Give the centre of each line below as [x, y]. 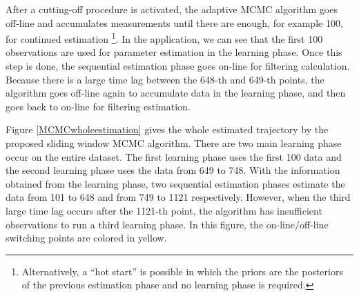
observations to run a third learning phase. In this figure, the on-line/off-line [167, 224]
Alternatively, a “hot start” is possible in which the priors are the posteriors [182, 271]
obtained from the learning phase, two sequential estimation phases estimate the [175, 183]
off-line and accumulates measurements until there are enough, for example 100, [174, 22]
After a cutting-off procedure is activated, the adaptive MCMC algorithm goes [172, 9]
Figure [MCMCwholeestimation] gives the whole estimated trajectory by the [167, 129]
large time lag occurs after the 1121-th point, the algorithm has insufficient [164, 210]
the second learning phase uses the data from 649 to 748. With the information [173, 170]
